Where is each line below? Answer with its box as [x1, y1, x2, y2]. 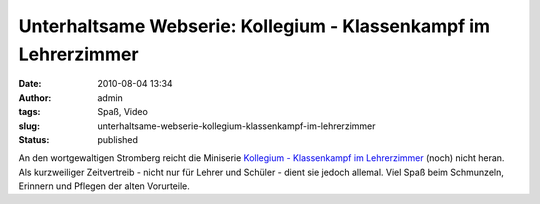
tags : [18, 106, 41, 118]
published [97, 133, 139, 145]
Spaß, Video [97, 106, 149, 118]
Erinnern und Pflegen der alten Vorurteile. [18, 180, 190, 192]
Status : [18, 133, 50, 145]
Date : [18, 78, 42, 90]
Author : [18, 91, 52, 104]
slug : [18, 120, 40, 132]
